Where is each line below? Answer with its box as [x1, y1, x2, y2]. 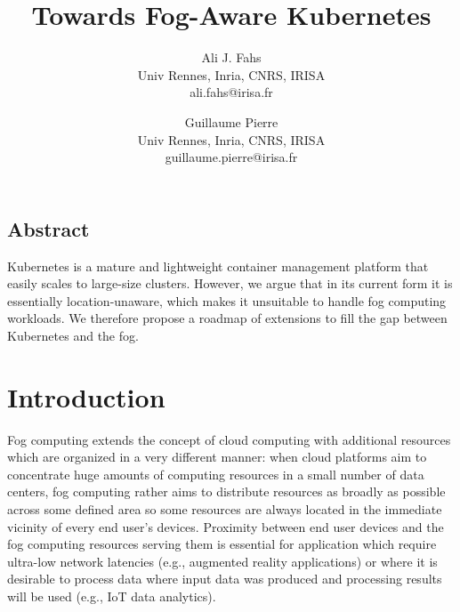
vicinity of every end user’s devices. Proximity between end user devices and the [7, 517, 444, 535]
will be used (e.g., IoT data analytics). [7, 586, 216, 605]
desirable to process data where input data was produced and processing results [7, 569, 442, 588]
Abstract [7, 214, 90, 242]
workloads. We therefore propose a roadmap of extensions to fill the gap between [7, 309, 448, 327]
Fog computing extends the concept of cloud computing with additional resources [7, 430, 451, 448]
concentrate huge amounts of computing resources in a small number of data [7, 464, 424, 483]
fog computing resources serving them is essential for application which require [7, 535, 437, 553]
